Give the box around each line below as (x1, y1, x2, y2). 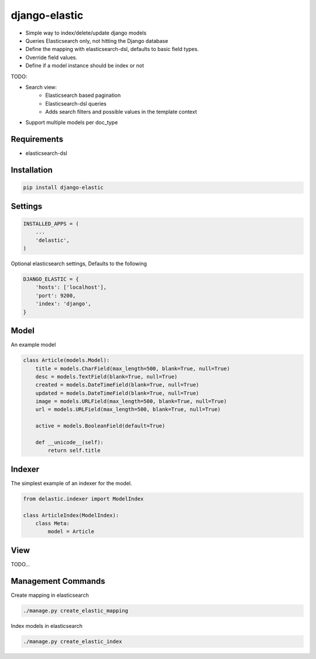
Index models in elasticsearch (11, 622, 83, 629)
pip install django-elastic (23, 184, 104, 191)
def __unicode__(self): (35, 439, 104, 446)
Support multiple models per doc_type (25, 119, 118, 126)
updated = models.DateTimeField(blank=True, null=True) (35, 390, 200, 396)
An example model (11, 341, 56, 349)
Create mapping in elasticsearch (11, 592, 89, 599)
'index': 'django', (35, 300, 92, 307)
